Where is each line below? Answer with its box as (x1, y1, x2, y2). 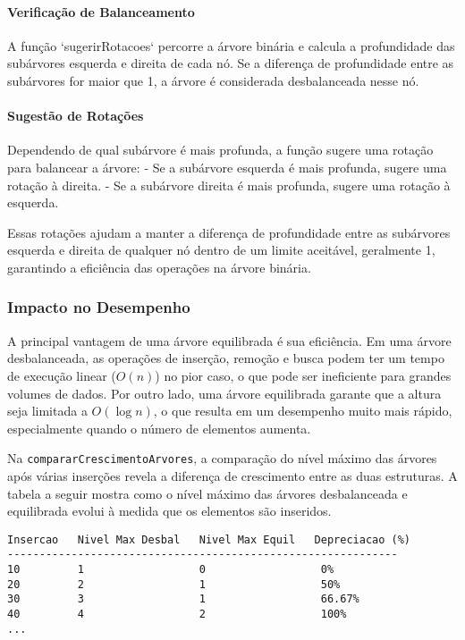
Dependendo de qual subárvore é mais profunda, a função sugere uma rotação (7, 140, 434, 159)
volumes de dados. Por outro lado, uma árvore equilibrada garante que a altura (7, 383, 442, 402)
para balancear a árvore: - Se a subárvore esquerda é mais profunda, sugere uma (7, 157, 447, 176)
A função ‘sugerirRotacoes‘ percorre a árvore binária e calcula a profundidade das (7, 36, 455, 55)
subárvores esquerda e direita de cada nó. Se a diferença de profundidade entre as (7, 54, 454, 72)
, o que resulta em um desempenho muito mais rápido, (153, 401, 452, 420)
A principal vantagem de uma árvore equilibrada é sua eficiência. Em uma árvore (7, 331, 452, 349)
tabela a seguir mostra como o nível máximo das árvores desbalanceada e (7, 484, 408, 502)
